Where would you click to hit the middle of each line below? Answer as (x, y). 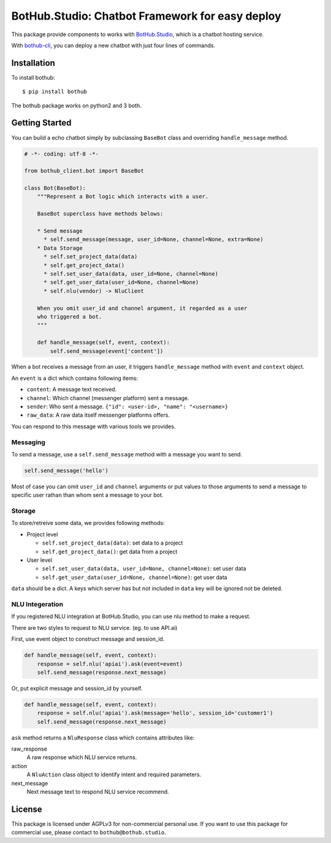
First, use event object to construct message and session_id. (88, 639)
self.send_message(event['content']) (107, 351)
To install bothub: (33, 77)
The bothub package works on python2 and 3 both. (76, 105)
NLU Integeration (37, 604)
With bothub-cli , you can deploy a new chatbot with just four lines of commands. (113, 45)
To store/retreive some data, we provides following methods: (88, 523)
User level (39, 560)
